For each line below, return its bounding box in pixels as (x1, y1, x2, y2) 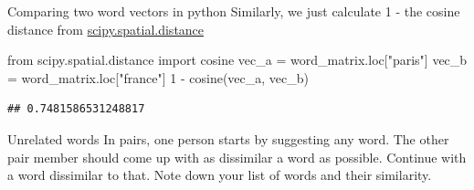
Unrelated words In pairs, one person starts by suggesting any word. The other (7, 129, 449, 148)
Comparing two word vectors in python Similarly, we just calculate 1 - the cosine (7, 2, 460, 20)
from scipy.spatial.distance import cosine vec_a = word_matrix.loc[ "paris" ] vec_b (7, 50, 468, 69)
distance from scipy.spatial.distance (7, 19, 205, 38)
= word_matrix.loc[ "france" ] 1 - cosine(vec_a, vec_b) (7, 68, 310, 87)
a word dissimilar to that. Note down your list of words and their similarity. (7, 165, 432, 185)
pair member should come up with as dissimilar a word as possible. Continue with (7, 147, 467, 166)
